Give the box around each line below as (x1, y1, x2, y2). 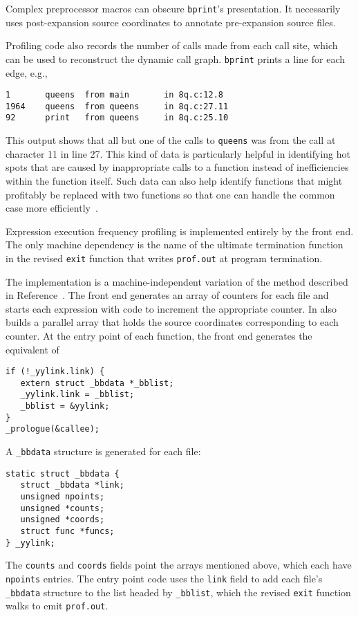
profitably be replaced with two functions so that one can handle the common (6, 187, 335, 201)
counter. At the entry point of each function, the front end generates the (6, 328, 312, 342)
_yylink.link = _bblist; (20, 389, 135, 400)
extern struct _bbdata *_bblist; (20, 378, 174, 388)
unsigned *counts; (20, 503, 105, 513)
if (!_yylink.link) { (6, 367, 105, 377)
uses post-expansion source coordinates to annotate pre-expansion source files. (6, 15, 336, 29)
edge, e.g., (6, 65, 48, 80)
